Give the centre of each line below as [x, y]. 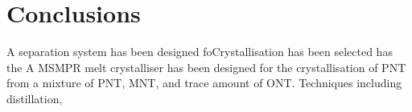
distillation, [35, 98]
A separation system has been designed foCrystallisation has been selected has [200, 52]
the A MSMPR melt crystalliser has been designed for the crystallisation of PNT [206, 67]
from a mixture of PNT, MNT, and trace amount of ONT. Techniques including [204, 83]
